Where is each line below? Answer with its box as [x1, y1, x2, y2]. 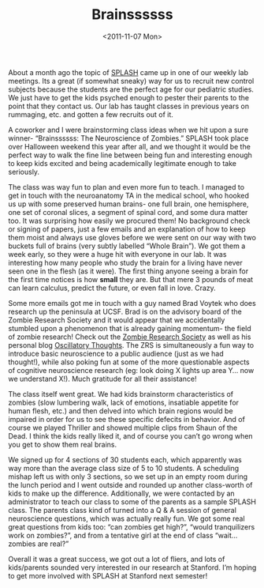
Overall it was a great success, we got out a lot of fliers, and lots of [8, 554, 225, 563]
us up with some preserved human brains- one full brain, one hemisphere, [8, 199, 250, 209]
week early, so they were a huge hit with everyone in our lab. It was [8, 249, 227, 258]
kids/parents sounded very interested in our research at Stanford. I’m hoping [8, 563, 257, 572]
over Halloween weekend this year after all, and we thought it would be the [8, 141, 251, 151]
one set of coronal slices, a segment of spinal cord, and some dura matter [8, 207, 248, 217]
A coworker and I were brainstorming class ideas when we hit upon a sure [8, 125, 249, 134]
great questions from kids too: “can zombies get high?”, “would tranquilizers [8, 522, 255, 531]
